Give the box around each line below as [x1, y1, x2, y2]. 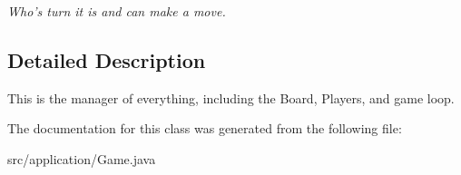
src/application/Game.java [7, 149, 156, 168]
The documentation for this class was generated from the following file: [7, 119, 402, 138]
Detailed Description [7, 45, 206, 73]
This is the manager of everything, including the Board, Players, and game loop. [7, 88, 455, 107]
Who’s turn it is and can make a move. [7, 2, 226, 20]
